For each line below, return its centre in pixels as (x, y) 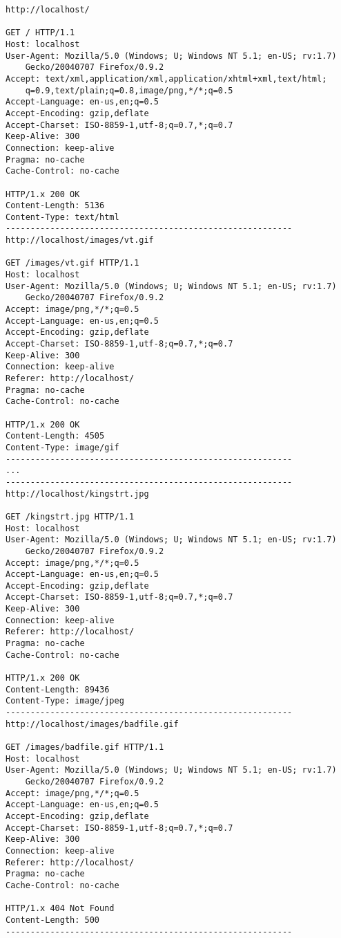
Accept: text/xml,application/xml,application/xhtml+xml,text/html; (166, 79)
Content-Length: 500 (53, 920)
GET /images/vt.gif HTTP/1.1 (72, 263)
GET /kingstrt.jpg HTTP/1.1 (70, 516)
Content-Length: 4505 (55, 436)
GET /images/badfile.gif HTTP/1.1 (85, 747)
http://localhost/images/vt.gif (80, 240)
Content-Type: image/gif (62, 447)
